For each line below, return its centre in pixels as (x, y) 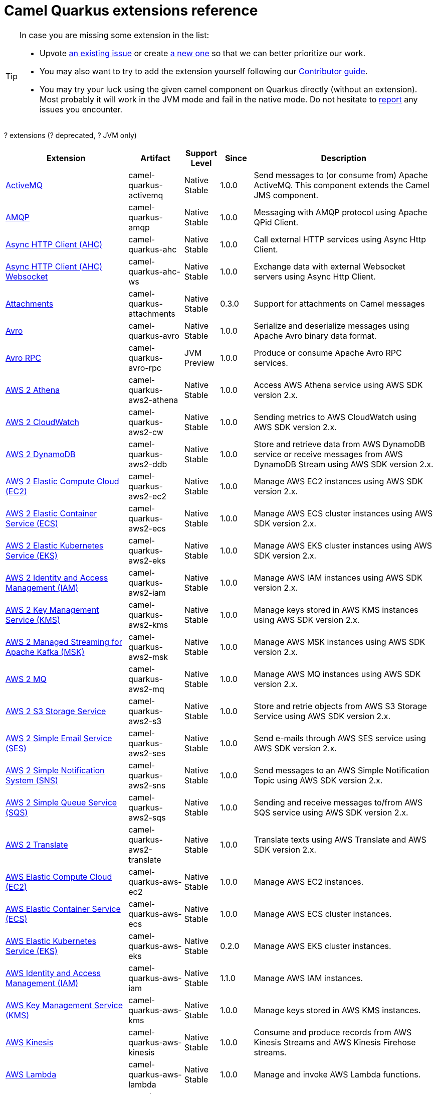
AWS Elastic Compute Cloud (59, 876)
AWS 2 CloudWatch (42, 422)
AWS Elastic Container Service (63, 909)
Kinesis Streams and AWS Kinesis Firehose (335, 1042)
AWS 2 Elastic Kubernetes (55, 545)
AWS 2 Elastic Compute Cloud (62, 481)
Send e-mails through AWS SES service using (340, 738)
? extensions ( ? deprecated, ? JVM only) (70, 135)
